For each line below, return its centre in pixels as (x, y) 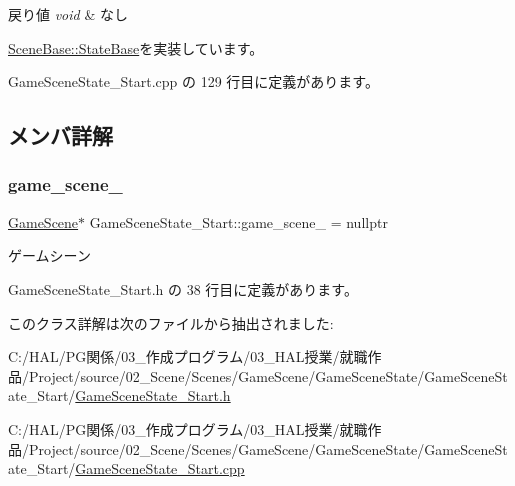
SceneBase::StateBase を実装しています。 (136, 47)
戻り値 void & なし (68, 14)
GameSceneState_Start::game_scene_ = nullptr (238, 221)
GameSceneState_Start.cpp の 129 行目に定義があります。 (193, 81)
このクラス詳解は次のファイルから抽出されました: (171, 322)
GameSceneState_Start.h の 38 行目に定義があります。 (183, 288)
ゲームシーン (49, 255)
